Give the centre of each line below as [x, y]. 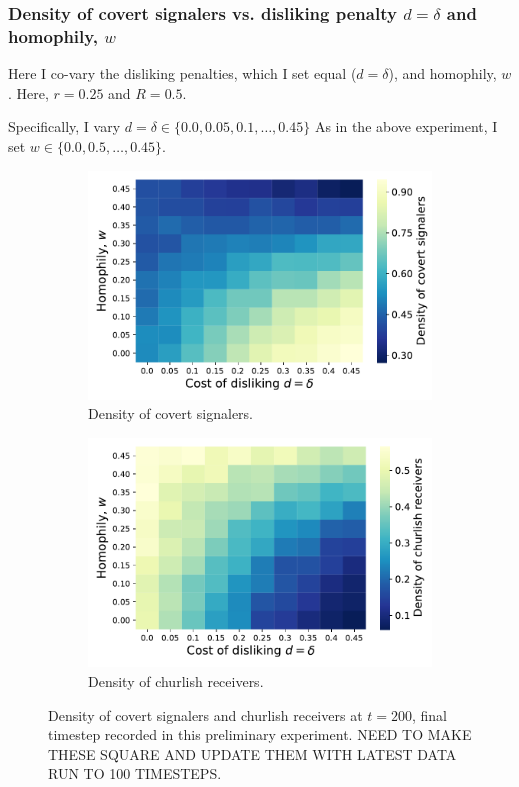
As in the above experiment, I [406, 126]
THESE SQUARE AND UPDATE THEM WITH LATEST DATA [252, 753]
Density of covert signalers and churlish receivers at [205, 714]
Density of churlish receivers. [176, 680]
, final [429, 714]
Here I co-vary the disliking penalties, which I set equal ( [182, 73]
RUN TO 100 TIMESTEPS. [135, 773]
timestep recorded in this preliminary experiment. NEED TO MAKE [260, 734]
